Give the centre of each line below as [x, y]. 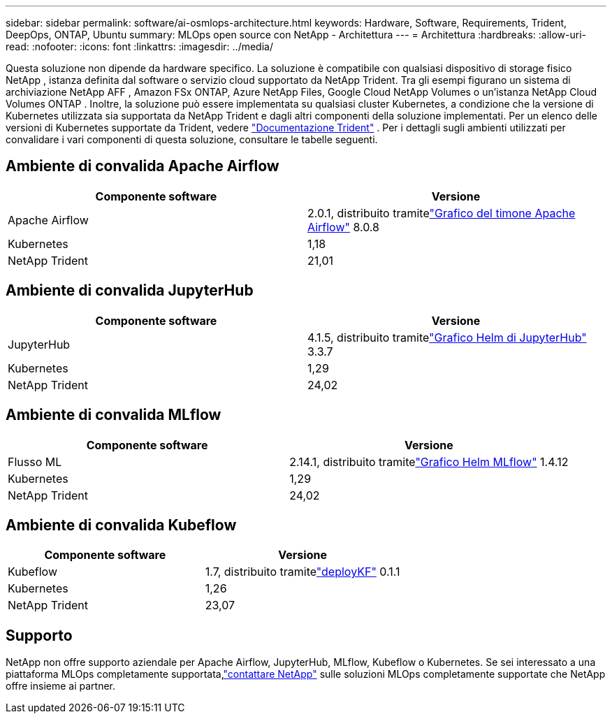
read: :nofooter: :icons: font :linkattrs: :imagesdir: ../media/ [139, 46]
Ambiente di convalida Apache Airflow [143, 166]
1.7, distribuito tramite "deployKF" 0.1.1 [303, 572]
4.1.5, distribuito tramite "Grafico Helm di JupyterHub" [447, 337]
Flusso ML [35, 462]
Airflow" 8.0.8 [343, 227]
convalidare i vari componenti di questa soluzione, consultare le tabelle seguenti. [192, 139]
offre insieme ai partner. [61, 686]
